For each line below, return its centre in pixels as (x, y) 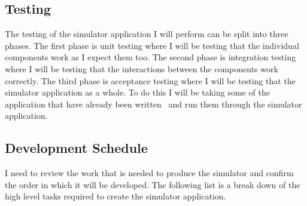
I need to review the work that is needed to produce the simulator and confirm (149, 173)
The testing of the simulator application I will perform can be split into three (147, 34)
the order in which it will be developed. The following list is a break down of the (153, 184)
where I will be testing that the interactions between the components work (142, 68)
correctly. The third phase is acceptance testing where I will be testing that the (150, 80)
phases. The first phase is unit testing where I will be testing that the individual (152, 45)
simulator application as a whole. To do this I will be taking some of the (137, 92)
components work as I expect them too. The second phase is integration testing (151, 57)
